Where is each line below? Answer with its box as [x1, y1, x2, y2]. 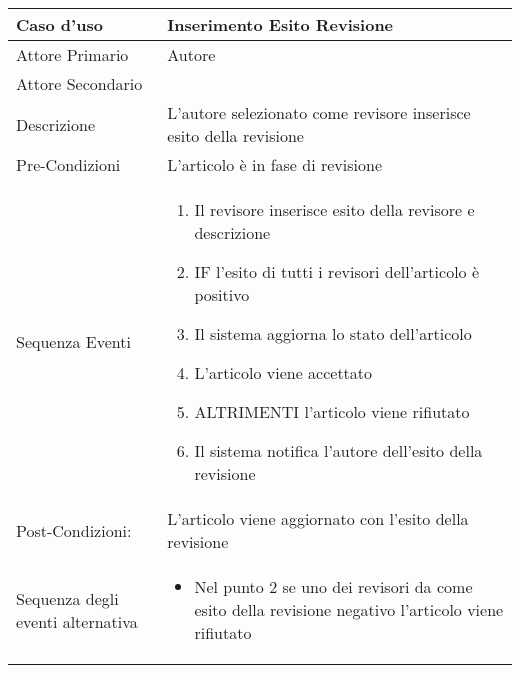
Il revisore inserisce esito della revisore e [194, 198, 475, 221]
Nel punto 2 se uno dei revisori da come [194, 575, 473, 598]
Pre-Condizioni [16, 153, 121, 176]
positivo [194, 283, 250, 306]
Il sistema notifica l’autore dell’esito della [194, 439, 483, 462]
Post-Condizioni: [16, 518, 132, 542]
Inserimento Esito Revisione [167, 13, 394, 36]
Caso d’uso [16, 13, 103, 36]
